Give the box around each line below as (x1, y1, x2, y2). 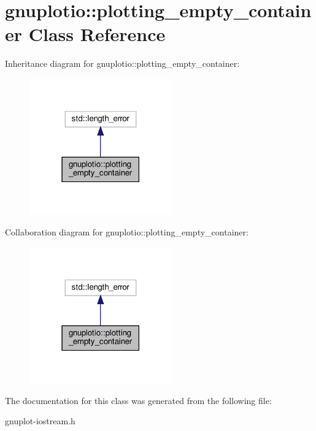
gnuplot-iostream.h (5, 414, 75, 427)
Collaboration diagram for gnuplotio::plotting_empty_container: (5, 225, 249, 238)
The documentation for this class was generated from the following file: (5, 394, 272, 406)
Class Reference (28, 21, 166, 47)
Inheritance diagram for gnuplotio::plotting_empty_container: (5, 57, 240, 70)
